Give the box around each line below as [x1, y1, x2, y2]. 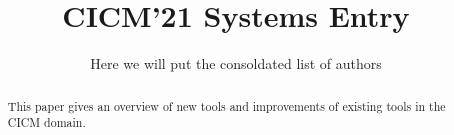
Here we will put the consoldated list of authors [90, 53, 382, 74]
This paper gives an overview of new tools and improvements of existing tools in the [7, 97, 446, 114]
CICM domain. [7, 114, 86, 131]
